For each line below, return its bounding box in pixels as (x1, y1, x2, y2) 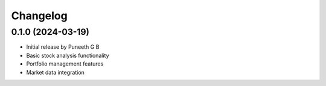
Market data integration (26, 69, 85, 76)
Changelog (11, 9, 68, 22)
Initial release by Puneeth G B (26, 43, 100, 51)
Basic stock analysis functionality (26, 52, 109, 59)
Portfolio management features (26, 60, 104, 67)
